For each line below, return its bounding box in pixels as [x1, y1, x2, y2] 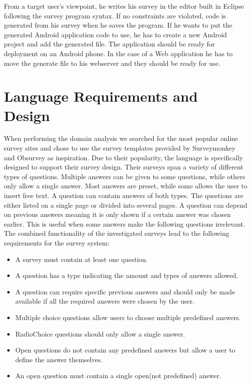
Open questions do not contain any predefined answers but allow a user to [15, 345, 236, 355]
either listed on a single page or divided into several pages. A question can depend [4, 200, 248, 210]
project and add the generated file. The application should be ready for [4, 39, 215, 49]
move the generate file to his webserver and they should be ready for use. [4, 58, 221, 68]
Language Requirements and [4, 86, 198, 106]
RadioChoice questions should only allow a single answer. [15, 328, 185, 338]
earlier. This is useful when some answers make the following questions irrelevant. [4, 218, 245, 229]
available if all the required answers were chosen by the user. [15, 296, 195, 306]
